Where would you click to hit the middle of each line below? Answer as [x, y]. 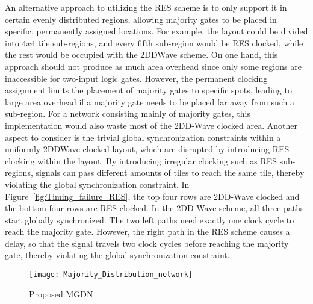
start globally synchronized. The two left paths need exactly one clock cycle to [150, 219]
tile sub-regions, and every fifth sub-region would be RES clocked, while [171, 42]
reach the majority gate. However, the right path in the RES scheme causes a [147, 231]
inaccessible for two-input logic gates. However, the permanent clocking [136, 78]
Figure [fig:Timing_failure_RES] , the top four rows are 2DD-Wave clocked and [152, 196]
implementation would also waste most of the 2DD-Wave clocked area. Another [151, 125]
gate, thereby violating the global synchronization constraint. [117, 255]
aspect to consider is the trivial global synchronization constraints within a [143, 137]
